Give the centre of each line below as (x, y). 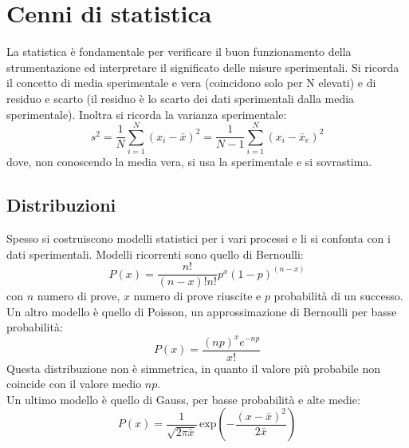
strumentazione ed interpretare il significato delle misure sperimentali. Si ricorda (203, 67)
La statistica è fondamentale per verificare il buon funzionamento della (179, 52)
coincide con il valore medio (74, 384)
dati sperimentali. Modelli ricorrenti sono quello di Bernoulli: (155, 254)
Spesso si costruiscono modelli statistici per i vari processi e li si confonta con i (199, 238)
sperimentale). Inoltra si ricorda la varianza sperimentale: (147, 114)
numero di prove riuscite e (197, 296)
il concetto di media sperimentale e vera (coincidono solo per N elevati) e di (191, 83)
